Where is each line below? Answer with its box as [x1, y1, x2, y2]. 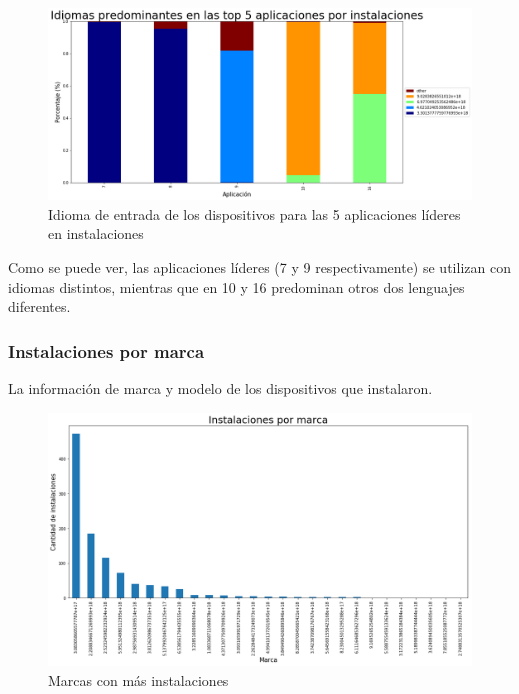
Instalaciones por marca [8, 338, 205, 363]
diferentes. [8, 296, 71, 317]
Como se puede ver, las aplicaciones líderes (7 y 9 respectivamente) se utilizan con [8, 256, 511, 277]
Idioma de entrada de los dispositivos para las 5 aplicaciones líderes [48, 203, 461, 224]
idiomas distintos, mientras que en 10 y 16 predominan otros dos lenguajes [8, 276, 465, 297]
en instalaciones [48, 223, 144, 244]
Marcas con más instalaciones [48, 669, 229, 690]
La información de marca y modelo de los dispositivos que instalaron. [8, 377, 433, 398]
